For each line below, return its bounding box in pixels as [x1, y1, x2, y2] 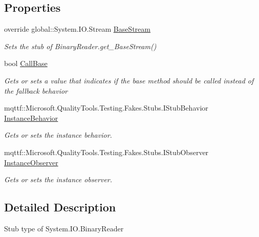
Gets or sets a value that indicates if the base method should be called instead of [4, 75, 254, 85]
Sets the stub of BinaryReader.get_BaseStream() [4, 40, 157, 51]
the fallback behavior [4, 85, 68, 96]
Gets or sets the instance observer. [4, 174, 113, 185]
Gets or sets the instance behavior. [4, 130, 112, 140]
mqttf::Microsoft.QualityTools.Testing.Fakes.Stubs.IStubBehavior [4, 102, 208, 113]
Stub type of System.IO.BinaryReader [4, 223, 124, 233]
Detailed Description [4, 199, 116, 215]
